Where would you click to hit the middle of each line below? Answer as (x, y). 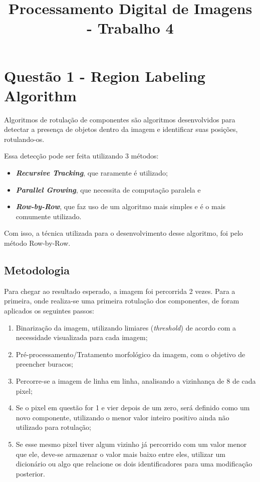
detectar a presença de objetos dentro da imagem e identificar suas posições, (121, 129)
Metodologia (37, 270)
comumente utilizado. (49, 216)
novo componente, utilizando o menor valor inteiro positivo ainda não (122, 417)
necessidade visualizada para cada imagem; (82, 337)
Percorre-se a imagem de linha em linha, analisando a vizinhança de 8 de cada (136, 380)
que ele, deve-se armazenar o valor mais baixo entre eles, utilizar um (120, 454)
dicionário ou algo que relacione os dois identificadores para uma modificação (134, 464)
